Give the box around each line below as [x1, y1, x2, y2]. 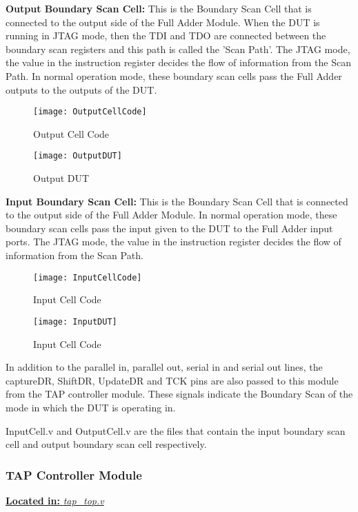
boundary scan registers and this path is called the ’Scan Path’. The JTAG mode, [6, 41, 350, 56]
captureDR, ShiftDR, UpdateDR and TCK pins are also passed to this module [6, 373, 339, 387]
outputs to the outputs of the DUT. [6, 82, 157, 96]
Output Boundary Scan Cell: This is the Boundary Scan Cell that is [6, 1, 312, 15]
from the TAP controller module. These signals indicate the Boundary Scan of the [6, 387, 353, 401]
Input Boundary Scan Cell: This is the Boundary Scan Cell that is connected [6, 194, 348, 208]
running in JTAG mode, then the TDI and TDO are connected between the [6, 28, 326, 43]
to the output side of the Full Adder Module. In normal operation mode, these [6, 207, 337, 222]
